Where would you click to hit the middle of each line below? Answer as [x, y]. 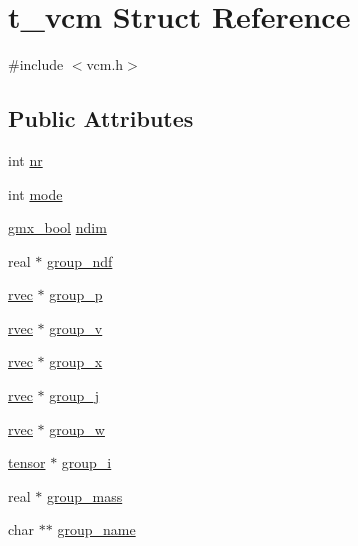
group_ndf [79, 260]
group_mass [84, 495]
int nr [25, 159]
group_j [74, 395]
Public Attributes [101, 118]
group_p [76, 294]
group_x [76, 361]
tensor [27, 462]
